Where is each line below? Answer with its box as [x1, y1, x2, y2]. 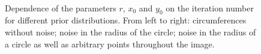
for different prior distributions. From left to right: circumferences [5, 14, 247, 26]
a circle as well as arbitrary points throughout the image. [5, 37, 215, 50]
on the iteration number [166, 1, 254, 14]
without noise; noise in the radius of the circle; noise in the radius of [5, 25, 256, 38]
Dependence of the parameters [5, 1, 116, 14]
